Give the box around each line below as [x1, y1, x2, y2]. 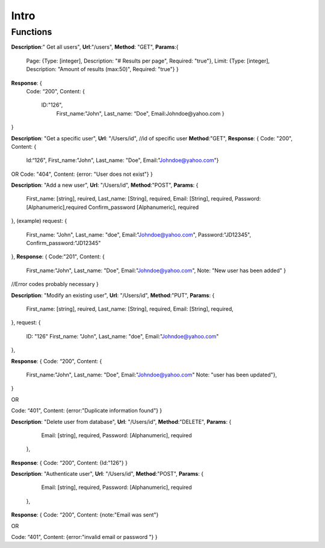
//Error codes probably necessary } [11, 281, 99, 288]
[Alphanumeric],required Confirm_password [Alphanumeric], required [26, 204, 199, 211]
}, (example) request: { [11, 217, 67, 225]
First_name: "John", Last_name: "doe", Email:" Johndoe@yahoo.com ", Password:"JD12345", [26, 231, 252, 238]
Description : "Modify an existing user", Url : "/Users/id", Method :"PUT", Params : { [11, 291, 215, 299]
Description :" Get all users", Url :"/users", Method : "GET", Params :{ [11, 43, 179, 51]
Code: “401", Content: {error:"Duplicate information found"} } [11, 407, 162, 414]
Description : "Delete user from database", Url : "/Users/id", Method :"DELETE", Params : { [11, 418, 232, 425]
